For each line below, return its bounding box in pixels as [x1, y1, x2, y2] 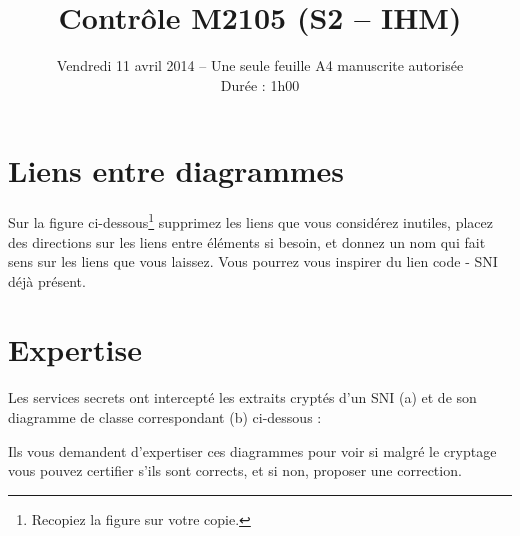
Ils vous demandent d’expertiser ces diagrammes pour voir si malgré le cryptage [8, 440, 497, 461]
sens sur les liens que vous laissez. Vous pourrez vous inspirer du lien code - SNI [8, 251, 498, 272]
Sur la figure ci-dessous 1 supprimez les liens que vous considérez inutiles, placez [8, 209, 493, 232]
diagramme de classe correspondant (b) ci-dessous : [8, 407, 322, 427]
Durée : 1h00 [220, 74, 300, 95]
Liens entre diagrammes [8, 150, 345, 191]
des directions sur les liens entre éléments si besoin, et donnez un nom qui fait [8, 231, 486, 252]
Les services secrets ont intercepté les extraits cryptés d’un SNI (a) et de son [8, 387, 477, 408]
